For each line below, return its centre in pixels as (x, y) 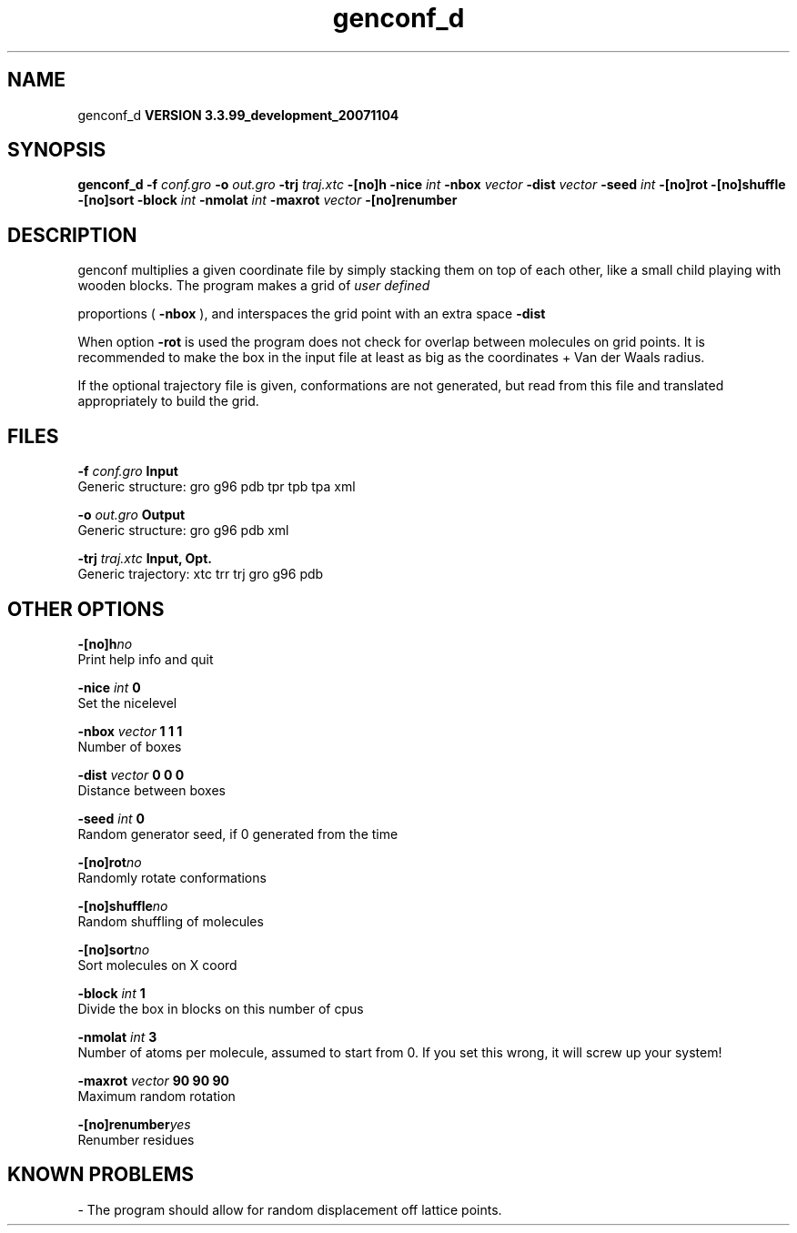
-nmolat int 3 (117, 1036)
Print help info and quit (146, 659)
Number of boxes (130, 746)
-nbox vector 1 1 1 (130, 731)
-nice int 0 (109, 687)
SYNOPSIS (57, 150)
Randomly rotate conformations (172, 877)
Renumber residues (136, 1139)
